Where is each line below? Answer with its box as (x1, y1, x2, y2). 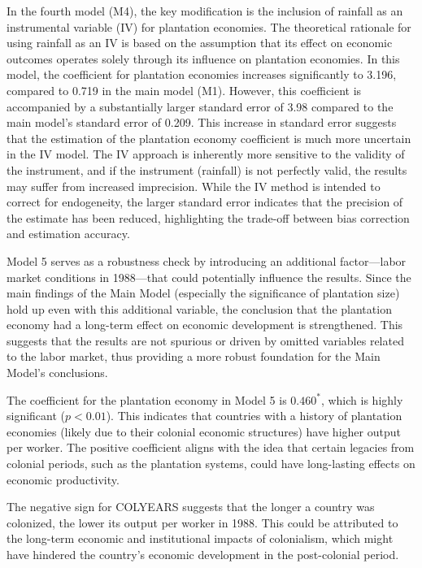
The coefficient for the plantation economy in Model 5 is (7, 391, 287, 408)
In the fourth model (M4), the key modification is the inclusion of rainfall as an (7, 2, 403, 19)
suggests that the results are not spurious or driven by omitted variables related (7, 332, 404, 349)
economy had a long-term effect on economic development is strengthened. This (7, 316, 403, 333)
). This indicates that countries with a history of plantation (106, 407, 402, 424)
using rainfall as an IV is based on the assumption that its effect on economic (7, 34, 393, 51)
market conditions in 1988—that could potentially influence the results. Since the (7, 268, 411, 285)
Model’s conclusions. (7, 364, 108, 381)
